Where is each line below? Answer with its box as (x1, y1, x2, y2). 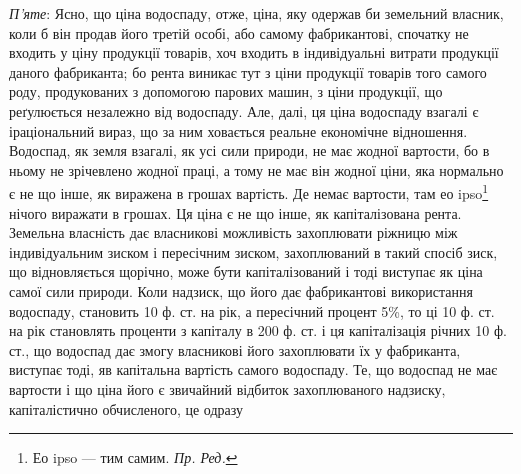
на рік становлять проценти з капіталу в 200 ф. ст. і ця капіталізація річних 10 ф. (9, 320, 507, 341)
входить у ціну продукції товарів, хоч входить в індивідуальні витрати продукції (9, 42, 499, 63)
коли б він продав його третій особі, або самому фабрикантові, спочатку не (9, 22, 469, 43)
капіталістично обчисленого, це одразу (9, 398, 244, 419)
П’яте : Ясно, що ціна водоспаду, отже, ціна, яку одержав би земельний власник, (9, 3, 504, 23)
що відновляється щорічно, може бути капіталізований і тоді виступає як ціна (9, 261, 483, 282)
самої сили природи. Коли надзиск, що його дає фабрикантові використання (9, 280, 473, 301)
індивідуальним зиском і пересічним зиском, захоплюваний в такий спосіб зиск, (9, 241, 498, 262)
